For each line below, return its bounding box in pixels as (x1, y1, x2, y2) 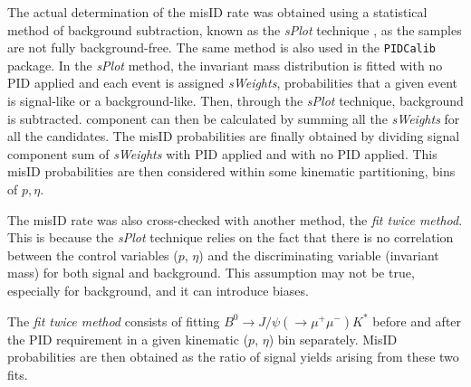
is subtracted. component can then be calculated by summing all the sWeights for (7, 109, 460, 127)
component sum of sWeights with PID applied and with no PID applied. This (7, 144, 437, 163)
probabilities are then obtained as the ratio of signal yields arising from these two (7, 347, 459, 366)
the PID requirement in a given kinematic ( (7, 329, 249, 348)
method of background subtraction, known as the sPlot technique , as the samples (7, 20, 462, 39)
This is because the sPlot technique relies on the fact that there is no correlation (7, 228, 454, 247)
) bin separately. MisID (268, 329, 398, 348)
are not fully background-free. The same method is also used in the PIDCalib (7, 38, 437, 57)
